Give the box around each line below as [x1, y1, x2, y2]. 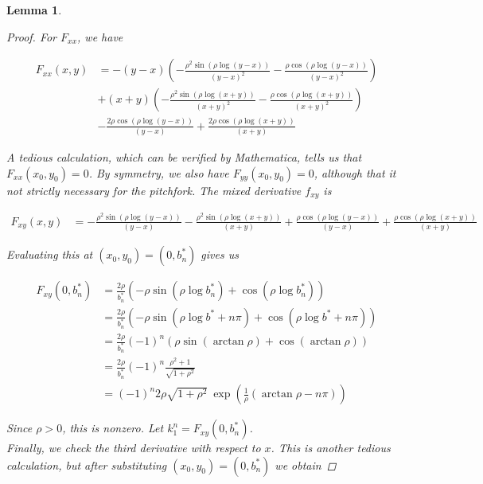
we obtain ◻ [275, 456, 337, 473]
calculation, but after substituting [6, 456, 167, 473]
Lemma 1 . [6, 2, 62, 18]
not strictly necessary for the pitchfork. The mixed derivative [6, 181, 302, 198]
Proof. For [6, 28, 57, 45]
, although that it [314, 164, 396, 181]
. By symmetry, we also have [88, 164, 229, 181]
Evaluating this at [6, 246, 93, 263]
